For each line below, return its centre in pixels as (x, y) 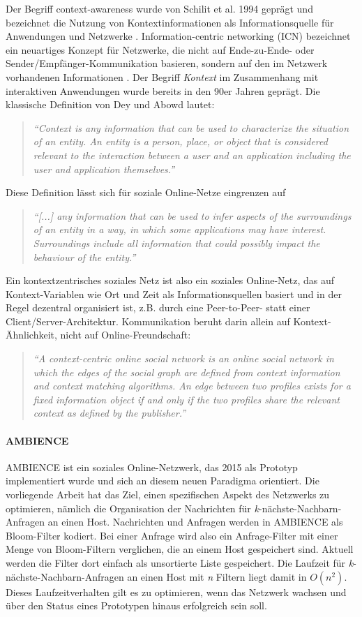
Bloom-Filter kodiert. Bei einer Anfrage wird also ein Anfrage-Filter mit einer (172, 535)
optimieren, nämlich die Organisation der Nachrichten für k (132, 508)
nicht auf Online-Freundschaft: (126, 335)
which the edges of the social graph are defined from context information (187, 372)
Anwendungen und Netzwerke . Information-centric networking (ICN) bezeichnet (178, 36)
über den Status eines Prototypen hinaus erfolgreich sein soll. (136, 605)
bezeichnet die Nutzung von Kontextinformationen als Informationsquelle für (170, 22)
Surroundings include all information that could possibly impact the (176, 243)
